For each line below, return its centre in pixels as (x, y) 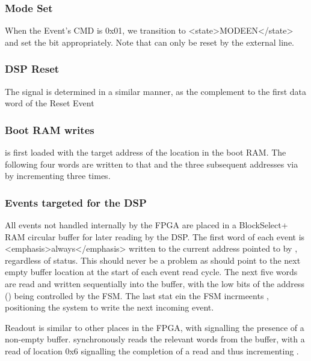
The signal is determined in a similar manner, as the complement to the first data (156, 91)
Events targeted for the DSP (76, 202)
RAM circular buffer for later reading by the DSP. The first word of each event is (155, 236)
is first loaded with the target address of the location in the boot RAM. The (146, 152)
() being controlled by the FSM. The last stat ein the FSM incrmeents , (137, 295)
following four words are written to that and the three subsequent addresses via (152, 164)
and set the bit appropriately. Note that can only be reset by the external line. (149, 42)
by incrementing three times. (58, 176)
